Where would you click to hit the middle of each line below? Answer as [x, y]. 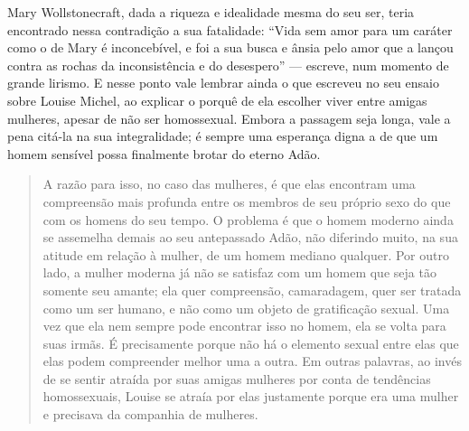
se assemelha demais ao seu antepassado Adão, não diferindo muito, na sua [250, 237]
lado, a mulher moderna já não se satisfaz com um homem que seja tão [239, 272]
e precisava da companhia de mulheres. [150, 414]
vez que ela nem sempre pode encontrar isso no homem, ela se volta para [244, 326]
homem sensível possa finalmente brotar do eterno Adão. [164, 153]
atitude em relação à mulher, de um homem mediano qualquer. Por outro [246, 254]
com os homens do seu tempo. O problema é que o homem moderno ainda [248, 219]
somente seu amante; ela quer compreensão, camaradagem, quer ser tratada [252, 290]
